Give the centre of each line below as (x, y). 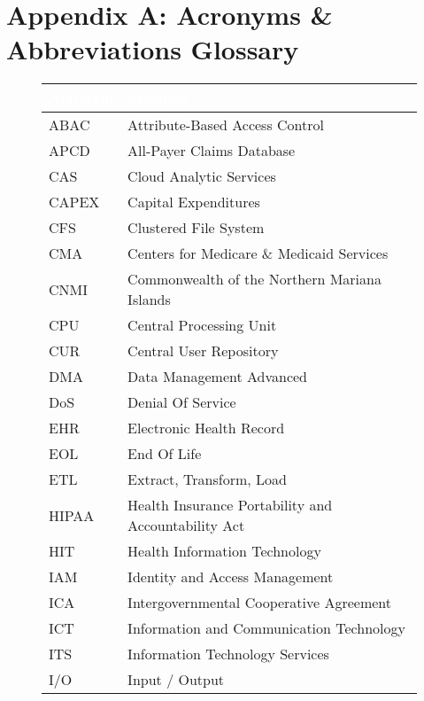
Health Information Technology (224, 551)
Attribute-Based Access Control (226, 125)
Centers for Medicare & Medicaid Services (258, 253)
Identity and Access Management (231, 577)
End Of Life (165, 454)
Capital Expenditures (194, 202)
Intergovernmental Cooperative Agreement (260, 603)
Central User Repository (203, 351)
